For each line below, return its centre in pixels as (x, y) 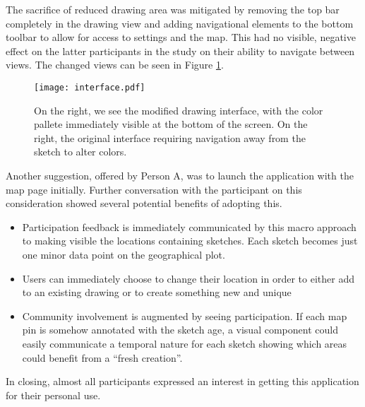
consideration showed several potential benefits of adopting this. (144, 203)
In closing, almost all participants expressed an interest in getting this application (182, 381)
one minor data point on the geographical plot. (124, 254)
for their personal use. (53, 395)
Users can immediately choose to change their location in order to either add (188, 278)
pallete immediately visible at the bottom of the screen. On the (171, 124)
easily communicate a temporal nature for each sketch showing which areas (185, 343)
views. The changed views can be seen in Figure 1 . (115, 65)
